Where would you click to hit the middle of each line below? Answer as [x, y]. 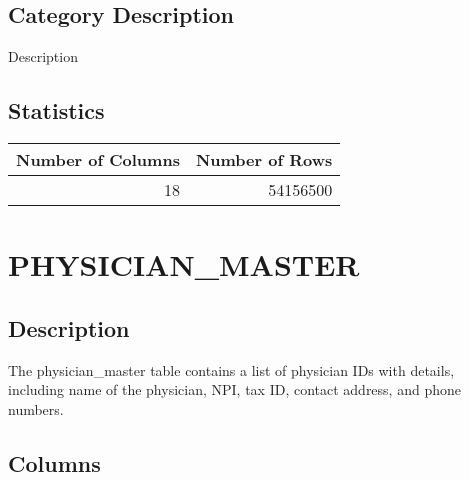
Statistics [56, 110]
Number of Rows [264, 159]
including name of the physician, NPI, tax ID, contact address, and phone [234, 389]
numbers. [36, 408]
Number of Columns [98, 159]
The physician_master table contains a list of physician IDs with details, [231, 369]
